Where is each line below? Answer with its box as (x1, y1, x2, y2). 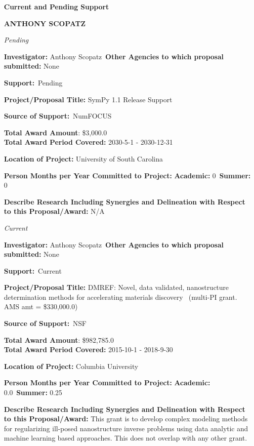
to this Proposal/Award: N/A (4, 206, 105, 216)
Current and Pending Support (4, 1, 109, 11)
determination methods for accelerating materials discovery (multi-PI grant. (4, 291, 237, 302)
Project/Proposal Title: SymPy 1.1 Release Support (4, 94, 172, 104)
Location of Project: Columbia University (4, 361, 138, 371)
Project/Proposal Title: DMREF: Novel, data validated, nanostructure (4, 282, 229, 292)
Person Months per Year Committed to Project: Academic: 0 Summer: (4, 170, 251, 180)
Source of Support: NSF (4, 318, 86, 328)
